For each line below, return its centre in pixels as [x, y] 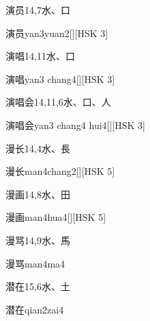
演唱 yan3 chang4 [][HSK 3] [60, 79]
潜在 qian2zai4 [35, 309]
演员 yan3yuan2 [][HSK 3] [57, 33]
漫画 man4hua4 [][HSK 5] [56, 217]
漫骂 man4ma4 [35, 263]
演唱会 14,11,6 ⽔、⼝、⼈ [58, 102]
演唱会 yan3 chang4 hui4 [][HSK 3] [75, 124]
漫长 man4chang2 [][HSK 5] [60, 171]
